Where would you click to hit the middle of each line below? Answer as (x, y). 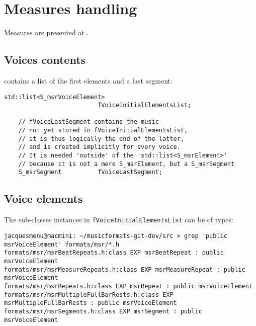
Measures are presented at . (47, 32)
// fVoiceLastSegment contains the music (89, 122)
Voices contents (45, 60)
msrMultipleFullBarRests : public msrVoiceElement (91, 303)
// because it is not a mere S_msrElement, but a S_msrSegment (126, 164)
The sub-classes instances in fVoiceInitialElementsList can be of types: (119, 220)
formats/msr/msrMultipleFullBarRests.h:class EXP (89, 295)
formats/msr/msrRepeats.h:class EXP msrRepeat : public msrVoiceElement (128, 286)
